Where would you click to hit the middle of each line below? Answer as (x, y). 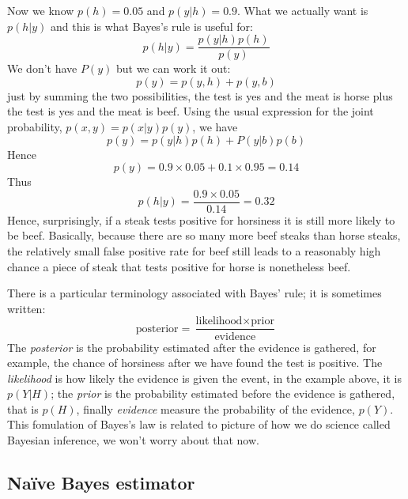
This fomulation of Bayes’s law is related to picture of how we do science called (199, 424)
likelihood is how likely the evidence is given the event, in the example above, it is (204, 378)
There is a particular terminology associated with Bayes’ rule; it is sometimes (195, 293)
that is (23, 408)
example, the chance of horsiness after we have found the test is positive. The (195, 363)
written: (26, 308)
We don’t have (42, 68)
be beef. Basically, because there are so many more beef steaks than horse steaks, (204, 235)
